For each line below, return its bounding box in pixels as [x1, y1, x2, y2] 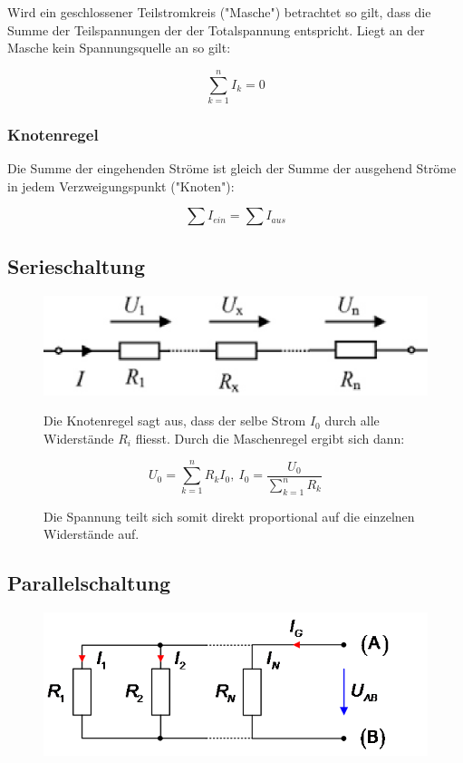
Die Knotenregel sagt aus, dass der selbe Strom [43, 411, 306, 430]
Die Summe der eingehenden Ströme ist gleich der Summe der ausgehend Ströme [7, 159, 457, 178]
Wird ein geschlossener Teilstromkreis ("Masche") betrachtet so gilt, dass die [7, 3, 431, 21]
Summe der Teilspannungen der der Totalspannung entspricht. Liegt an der [7, 20, 425, 39]
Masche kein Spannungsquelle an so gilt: [7, 38, 231, 57]
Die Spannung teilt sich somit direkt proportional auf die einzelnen [43, 506, 415, 525]
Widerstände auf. [43, 524, 140, 543]
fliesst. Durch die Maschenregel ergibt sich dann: [135, 428, 405, 447]
